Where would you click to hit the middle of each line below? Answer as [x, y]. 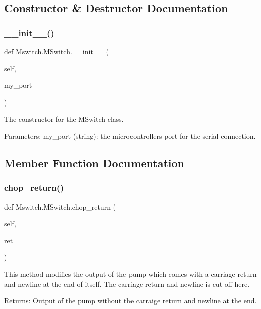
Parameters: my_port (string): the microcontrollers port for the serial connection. [130, 135]
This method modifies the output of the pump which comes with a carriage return [130, 274]
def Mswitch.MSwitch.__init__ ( [56, 51]
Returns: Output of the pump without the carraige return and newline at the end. [130, 301]
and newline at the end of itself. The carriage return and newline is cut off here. [127, 284]
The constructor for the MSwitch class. [64, 119]
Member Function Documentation [94, 163]
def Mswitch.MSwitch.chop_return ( [60, 206]
